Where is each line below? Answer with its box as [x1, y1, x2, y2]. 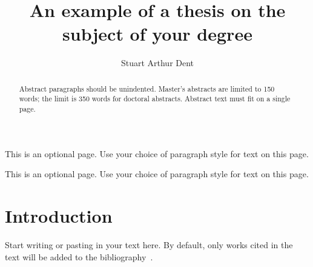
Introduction [5, 203, 113, 228]
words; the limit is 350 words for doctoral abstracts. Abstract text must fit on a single [19, 93, 291, 104]
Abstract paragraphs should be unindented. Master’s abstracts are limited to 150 [19, 83, 275, 93]
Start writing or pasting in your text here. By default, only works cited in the [5, 238, 293, 251]
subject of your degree [62, 21, 252, 46]
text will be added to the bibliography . [5, 250, 153, 263]
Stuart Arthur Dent [120, 56, 194, 69]
